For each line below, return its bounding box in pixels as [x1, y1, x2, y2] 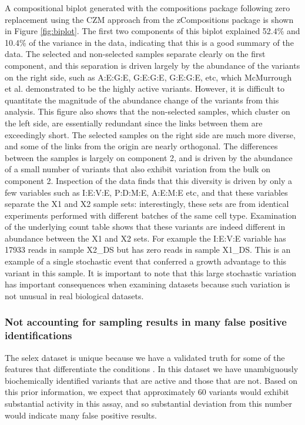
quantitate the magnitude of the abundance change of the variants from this [5, 93, 279, 106]
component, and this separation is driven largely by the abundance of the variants [5, 59, 300, 71]
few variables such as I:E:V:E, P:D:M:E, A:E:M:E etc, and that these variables [5, 186, 288, 198]
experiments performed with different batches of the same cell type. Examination [5, 209, 297, 221]
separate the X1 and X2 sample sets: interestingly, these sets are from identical [5, 198, 289, 210]
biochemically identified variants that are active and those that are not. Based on [5, 374, 297, 386]
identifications [5, 328, 72, 343]
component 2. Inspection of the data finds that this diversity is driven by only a [5, 174, 292, 186]
